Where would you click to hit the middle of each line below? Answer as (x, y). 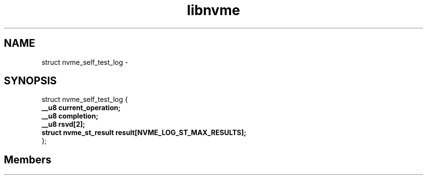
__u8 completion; (70, 116)
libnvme (213, 10)
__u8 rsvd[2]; (63, 124)
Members (28, 159)
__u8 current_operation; (81, 108)
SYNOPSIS (30, 81)
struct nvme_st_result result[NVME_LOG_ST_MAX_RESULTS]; (144, 133)
